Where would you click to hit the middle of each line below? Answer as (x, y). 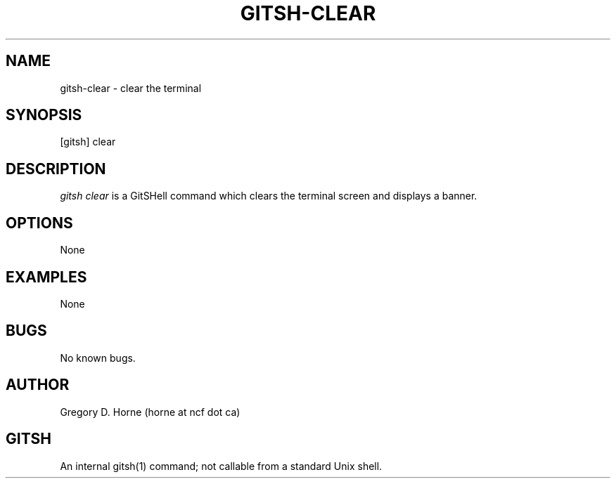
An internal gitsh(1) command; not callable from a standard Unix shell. (221, 466)
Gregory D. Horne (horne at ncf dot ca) (150, 412)
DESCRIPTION (56, 169)
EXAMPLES (46, 277)
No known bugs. (98, 358)
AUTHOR (38, 385)
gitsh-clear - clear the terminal (131, 88)
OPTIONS (39, 223)
